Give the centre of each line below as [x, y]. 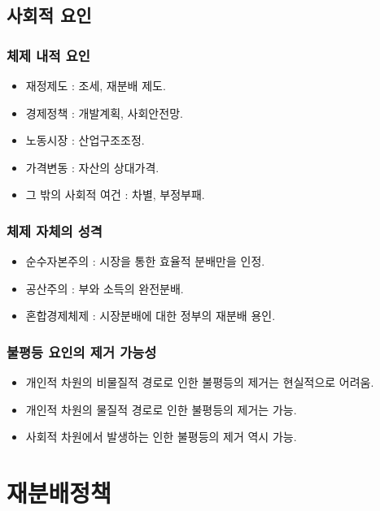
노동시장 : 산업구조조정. [85, 140]
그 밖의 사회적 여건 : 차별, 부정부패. [115, 195]
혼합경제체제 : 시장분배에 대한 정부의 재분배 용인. [151, 316]
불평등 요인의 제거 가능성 [82, 351]
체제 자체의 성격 [55, 230]
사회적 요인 [49, 15]
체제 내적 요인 [48, 55]
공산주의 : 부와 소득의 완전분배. [105, 288]
